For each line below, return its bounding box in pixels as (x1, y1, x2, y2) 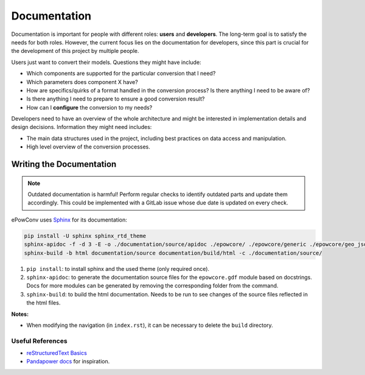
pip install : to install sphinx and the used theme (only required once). (26, 265, 210, 272)
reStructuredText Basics (26, 349, 88, 357)
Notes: (11, 310, 29, 318)
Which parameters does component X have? (26, 78, 138, 85)
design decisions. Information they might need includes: (11, 124, 152, 131)
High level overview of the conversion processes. (26, 143, 150, 150)
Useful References (11, 337, 68, 345)
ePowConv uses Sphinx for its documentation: (11, 216, 128, 223)
